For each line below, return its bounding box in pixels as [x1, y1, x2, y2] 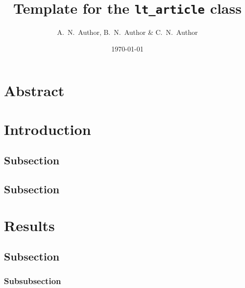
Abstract [4, 80, 65, 101]
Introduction [4, 119, 91, 139]
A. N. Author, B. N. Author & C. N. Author [57, 27, 198, 37]
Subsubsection [4, 274, 61, 287]
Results [4, 215, 55, 235]
